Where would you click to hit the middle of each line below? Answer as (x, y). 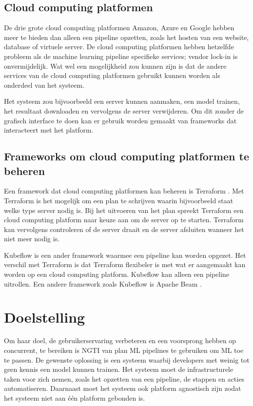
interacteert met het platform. (49, 130)
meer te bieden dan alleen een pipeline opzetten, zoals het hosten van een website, (126, 37)
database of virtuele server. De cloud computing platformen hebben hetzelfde (119, 47)
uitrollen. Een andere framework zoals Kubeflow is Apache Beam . (103, 283)
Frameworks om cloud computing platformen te (126, 156)
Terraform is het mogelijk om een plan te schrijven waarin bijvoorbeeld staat (119, 200)
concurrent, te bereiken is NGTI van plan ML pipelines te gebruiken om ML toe (124, 350)
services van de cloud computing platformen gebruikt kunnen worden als (112, 75)
